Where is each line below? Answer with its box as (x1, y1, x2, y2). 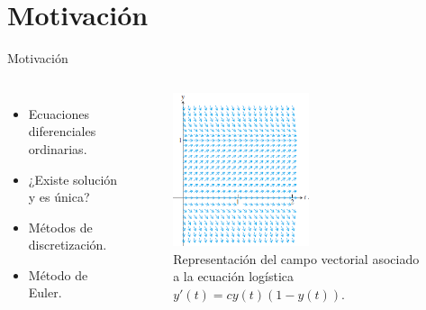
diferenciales (28, 122, 96, 141)
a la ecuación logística (173, 267, 295, 286)
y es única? (28, 187, 90, 206)
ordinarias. (28, 139, 87, 158)
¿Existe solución (28, 169, 118, 188)
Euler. (28, 283, 62, 302)
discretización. (28, 235, 107, 254)
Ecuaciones (28, 104, 89, 123)
